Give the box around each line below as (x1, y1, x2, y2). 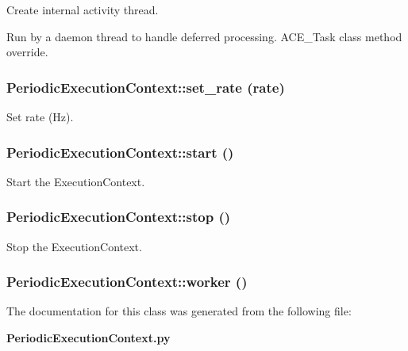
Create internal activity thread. (6, 2, 159, 17)
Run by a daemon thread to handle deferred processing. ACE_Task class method (6, 28, 402, 44)
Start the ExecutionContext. (6, 173, 145, 189)
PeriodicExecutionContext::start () (6, 142, 234, 162)
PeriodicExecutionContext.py (6, 330, 171, 346)
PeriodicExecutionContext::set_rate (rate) (6, 77, 285, 97)
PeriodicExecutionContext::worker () (6, 272, 248, 292)
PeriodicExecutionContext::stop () (6, 207, 231, 227)
